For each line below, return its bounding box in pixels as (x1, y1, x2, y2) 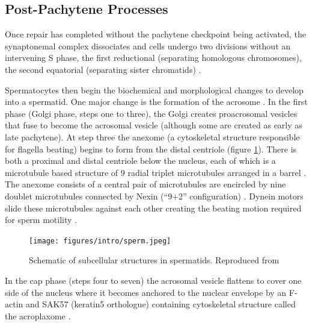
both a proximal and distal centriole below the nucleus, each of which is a (5, 154, 276, 167)
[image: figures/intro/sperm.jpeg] (29, 236, 171, 245)
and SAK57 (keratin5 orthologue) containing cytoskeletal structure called (25, 298, 296, 310)
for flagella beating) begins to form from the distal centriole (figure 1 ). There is (5, 142, 297, 155)
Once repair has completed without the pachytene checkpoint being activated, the (5, 28, 307, 40)
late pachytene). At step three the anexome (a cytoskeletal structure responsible (5, 130, 300, 143)
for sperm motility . (5, 213, 77, 226)
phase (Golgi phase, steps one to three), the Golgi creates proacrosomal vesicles (5, 107, 298, 119)
